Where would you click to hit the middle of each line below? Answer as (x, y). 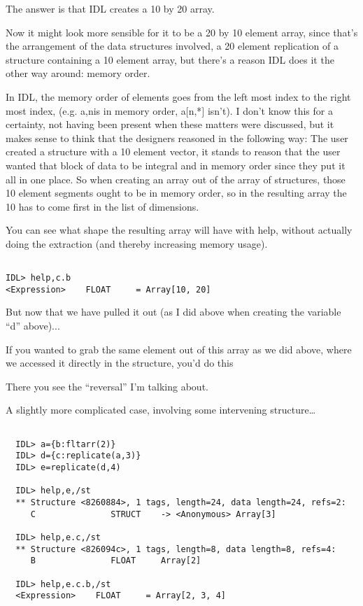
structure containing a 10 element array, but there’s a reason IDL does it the (170, 59)
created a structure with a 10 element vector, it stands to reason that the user (173, 151)
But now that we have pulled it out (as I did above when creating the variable (173, 312)
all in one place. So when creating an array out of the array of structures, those (176, 179)
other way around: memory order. (78, 73)
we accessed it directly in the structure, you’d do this (120, 363)
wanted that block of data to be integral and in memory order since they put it (176, 165)
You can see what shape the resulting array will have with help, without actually (179, 230)
